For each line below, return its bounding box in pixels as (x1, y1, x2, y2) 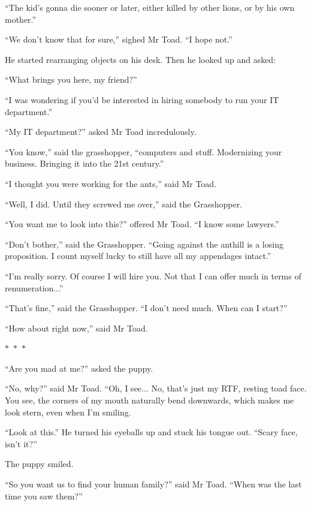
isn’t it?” (5, 437, 37, 450)
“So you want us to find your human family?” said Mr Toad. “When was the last (5, 478, 302, 490)
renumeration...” (5, 281, 64, 294)
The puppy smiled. (5, 457, 74, 470)
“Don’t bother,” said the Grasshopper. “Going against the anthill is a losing (5, 237, 283, 250)
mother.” (5, 13, 37, 25)
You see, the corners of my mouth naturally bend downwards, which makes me (5, 394, 294, 406)
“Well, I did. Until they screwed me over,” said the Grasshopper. (5, 197, 243, 210)
